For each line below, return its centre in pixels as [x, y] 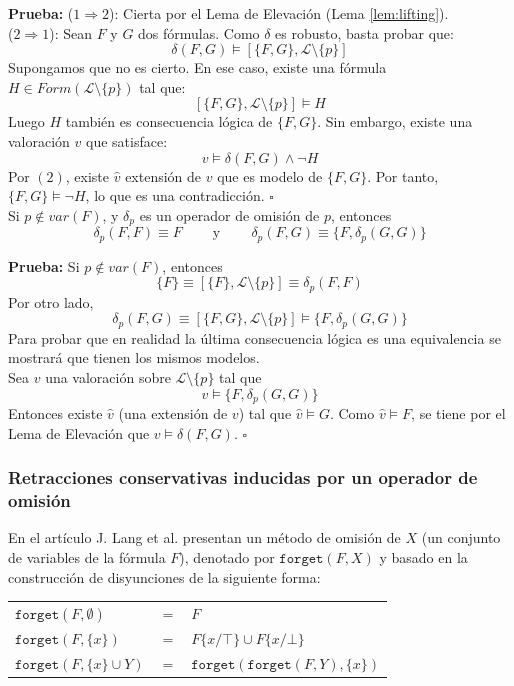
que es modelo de [270, 175]
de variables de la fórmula [87, 556]
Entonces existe [55, 412]
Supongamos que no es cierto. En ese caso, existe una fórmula [197, 67]
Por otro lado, [51, 301]
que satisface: [127, 140]
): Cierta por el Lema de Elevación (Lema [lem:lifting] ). [279, 13]
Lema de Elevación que [79, 432]
